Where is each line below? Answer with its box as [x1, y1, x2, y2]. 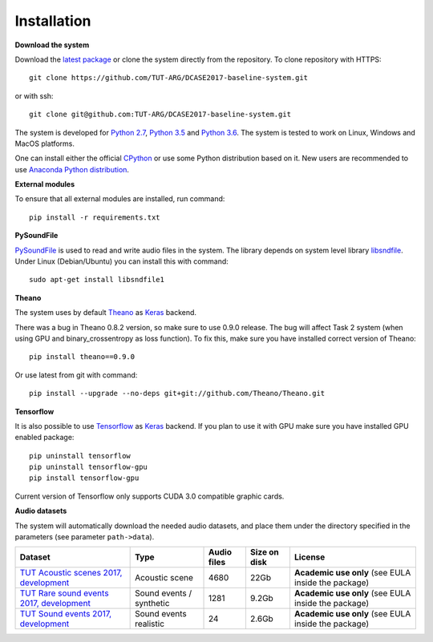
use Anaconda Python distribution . [14, 164, 130, 174]
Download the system [14, 40, 90, 50]
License [293, 551, 326, 563]
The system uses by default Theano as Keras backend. [14, 308, 196, 317]
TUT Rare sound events [19, 587, 109, 599]
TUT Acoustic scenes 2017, [19, 567, 123, 579]
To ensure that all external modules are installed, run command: [14, 194, 225, 204]
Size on [249, 547, 280, 558]
